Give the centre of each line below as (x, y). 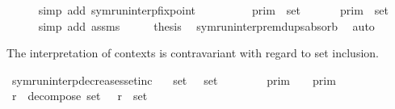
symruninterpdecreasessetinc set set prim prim (174, 80)
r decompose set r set (80, 96)
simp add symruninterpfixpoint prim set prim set (214, 10)
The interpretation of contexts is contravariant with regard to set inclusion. (193, 53)
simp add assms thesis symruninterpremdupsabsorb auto (206, 25)
